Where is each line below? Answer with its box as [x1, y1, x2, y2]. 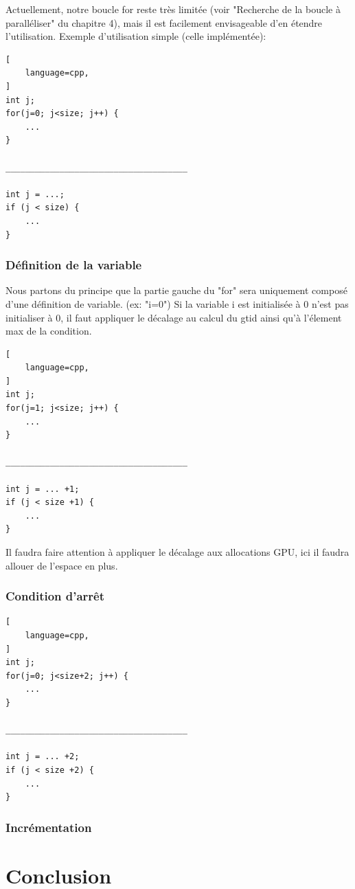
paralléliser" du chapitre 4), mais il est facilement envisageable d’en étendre [5, 15, 323, 30]
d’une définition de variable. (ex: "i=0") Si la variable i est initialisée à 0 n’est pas [5, 296, 349, 311]
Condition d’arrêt [5, 587, 105, 605]
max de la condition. [5, 324, 92, 338]
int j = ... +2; [5, 752, 80, 762]
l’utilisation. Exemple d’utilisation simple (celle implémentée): [5, 29, 266, 43]
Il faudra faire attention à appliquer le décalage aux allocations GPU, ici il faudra [5, 545, 350, 559]
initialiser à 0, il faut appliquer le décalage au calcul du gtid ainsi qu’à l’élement [5, 310, 342, 324]
